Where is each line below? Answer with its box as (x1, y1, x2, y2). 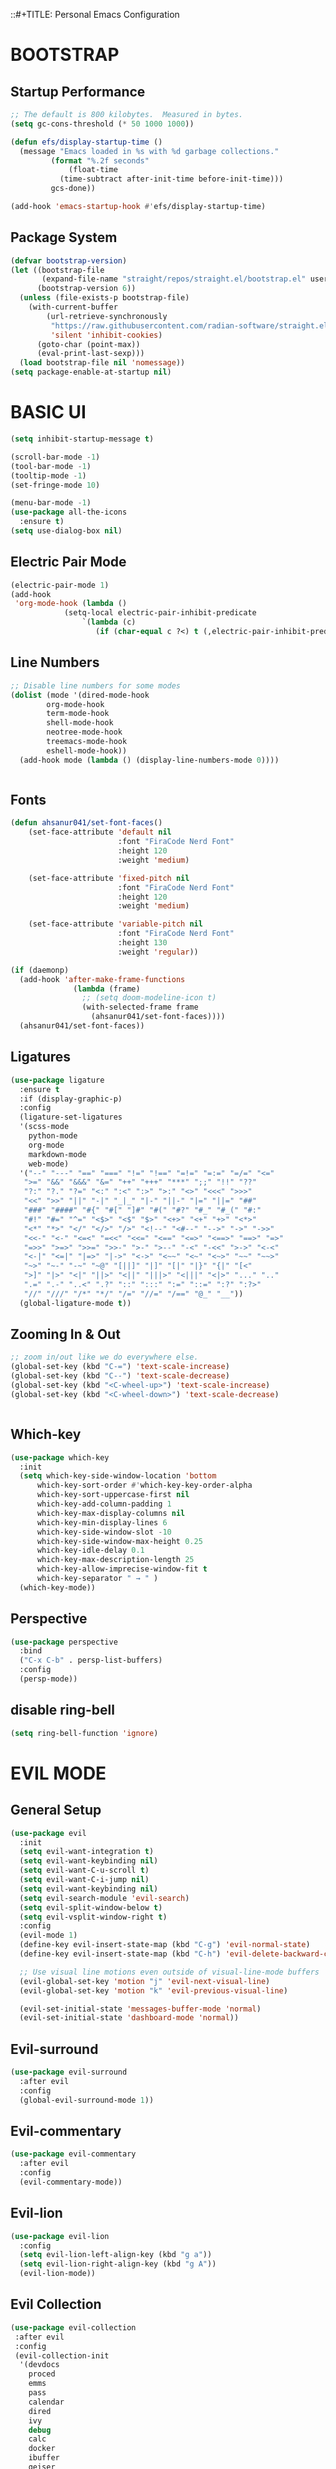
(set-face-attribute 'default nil (28, 827, 172, 838)
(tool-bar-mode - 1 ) (10, 461, 92, 471)
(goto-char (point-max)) (36, 339, 141, 349)
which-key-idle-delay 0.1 (36, 1545, 145, 1556)
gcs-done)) (50, 184, 97, 194)
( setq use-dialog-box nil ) (10, 526, 123, 536)
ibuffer (28, 2453, 60, 2463)
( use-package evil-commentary (10, 2149, 137, 2159)
